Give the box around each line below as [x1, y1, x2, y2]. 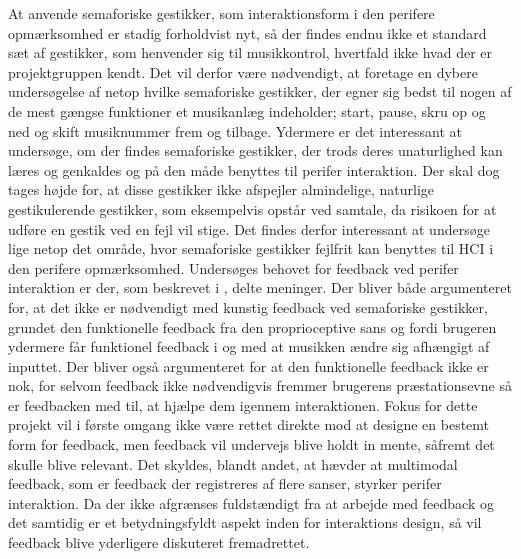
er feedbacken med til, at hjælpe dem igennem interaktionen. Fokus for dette [8, 394, 478, 415]
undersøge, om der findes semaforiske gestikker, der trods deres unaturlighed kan [8, 140, 503, 161]
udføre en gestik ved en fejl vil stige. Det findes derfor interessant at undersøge [8, 218, 490, 239]
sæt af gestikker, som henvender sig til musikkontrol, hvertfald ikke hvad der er [8, 42, 492, 63]
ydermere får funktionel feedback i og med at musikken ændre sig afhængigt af [8, 336, 490, 357]
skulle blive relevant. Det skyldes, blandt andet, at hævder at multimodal [8, 453, 458, 474]
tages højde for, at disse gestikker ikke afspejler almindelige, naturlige [8, 179, 434, 200]
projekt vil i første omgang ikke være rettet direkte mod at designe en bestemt [8, 414, 490, 435]
